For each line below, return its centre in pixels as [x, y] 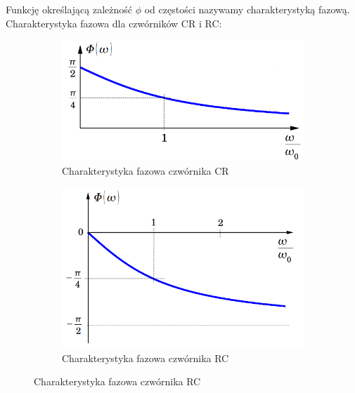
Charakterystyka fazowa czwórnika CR [146, 170]
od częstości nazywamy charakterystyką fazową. [247, 9]
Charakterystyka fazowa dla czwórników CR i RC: [114, 23]
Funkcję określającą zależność [69, 9]
